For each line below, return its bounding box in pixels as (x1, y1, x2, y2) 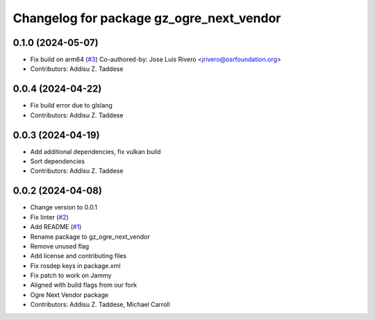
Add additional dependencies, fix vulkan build (30, 147, 161, 155)
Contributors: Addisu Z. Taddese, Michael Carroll (30, 301, 170, 309)
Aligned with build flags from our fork (30, 281, 137, 289)
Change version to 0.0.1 (30, 203, 97, 212)
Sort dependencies (30, 157, 85, 166)
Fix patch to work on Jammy (30, 271, 112, 280)
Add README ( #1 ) (30, 223, 82, 231)
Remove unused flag (30, 242, 90, 250)
